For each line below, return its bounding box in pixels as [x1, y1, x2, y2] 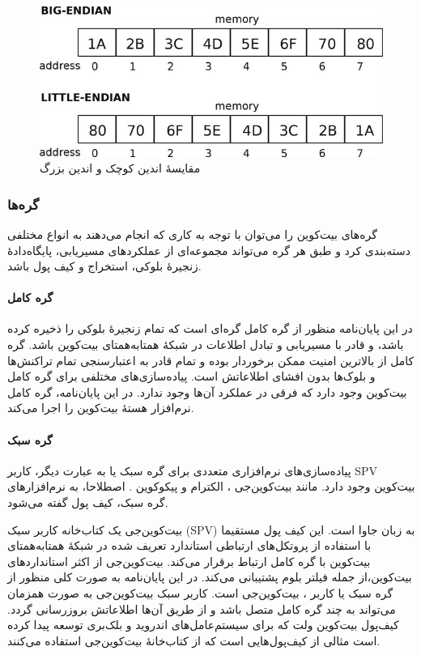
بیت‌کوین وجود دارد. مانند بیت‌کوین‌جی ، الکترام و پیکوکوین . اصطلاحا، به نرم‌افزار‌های [7, 478, 415, 495]
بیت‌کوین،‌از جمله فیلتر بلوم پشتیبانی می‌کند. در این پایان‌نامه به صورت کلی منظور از [7, 568, 412, 585]
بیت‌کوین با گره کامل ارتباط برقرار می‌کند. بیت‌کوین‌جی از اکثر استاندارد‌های [7, 552, 371, 569]
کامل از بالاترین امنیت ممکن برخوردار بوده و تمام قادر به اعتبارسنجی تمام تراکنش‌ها [7, 351, 415, 368]
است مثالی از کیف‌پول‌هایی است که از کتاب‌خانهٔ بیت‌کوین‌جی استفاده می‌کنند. [7, 632, 381, 649]
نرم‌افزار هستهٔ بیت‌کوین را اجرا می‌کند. [7, 399, 194, 416]
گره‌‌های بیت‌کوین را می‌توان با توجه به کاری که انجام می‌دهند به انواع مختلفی [7, 225, 377, 242]
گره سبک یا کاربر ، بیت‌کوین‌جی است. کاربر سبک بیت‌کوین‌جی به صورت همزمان [7, 585, 393, 601]
